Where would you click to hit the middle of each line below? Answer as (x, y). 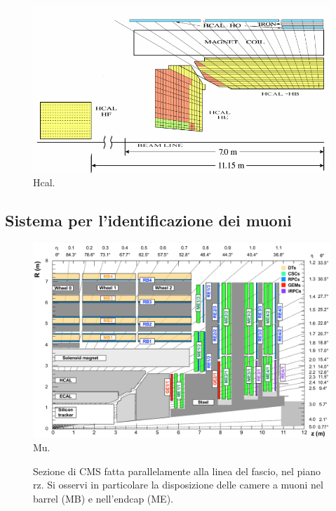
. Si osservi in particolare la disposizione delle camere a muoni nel (182, 485)
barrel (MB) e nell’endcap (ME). (103, 499)
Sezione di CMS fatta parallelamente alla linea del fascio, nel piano (177, 471)
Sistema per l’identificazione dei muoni (148, 220)
